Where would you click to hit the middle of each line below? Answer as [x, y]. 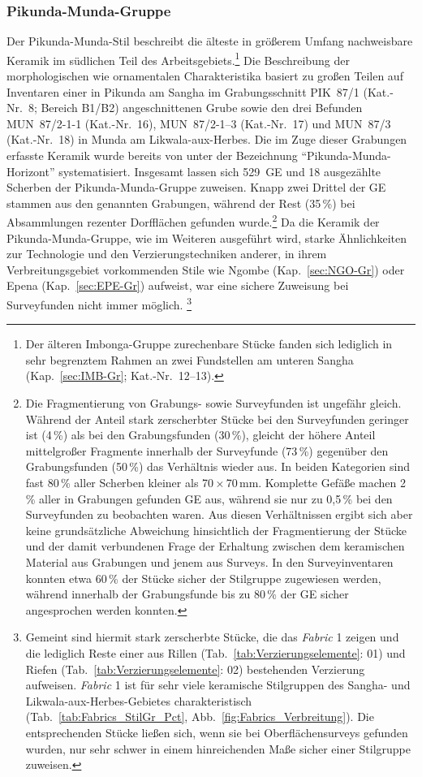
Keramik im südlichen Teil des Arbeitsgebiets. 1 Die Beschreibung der [178, 58]
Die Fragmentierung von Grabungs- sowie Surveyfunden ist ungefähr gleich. [213, 403]
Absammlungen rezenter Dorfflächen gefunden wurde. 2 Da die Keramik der [193, 221]
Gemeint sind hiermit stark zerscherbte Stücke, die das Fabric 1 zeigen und [212, 637]
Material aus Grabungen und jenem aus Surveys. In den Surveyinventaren [209, 562]
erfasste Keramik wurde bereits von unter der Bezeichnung [152, 155]
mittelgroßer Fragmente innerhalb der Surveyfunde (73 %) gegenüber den [207, 450]
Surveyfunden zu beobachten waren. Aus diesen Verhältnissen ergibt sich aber [219, 514]
